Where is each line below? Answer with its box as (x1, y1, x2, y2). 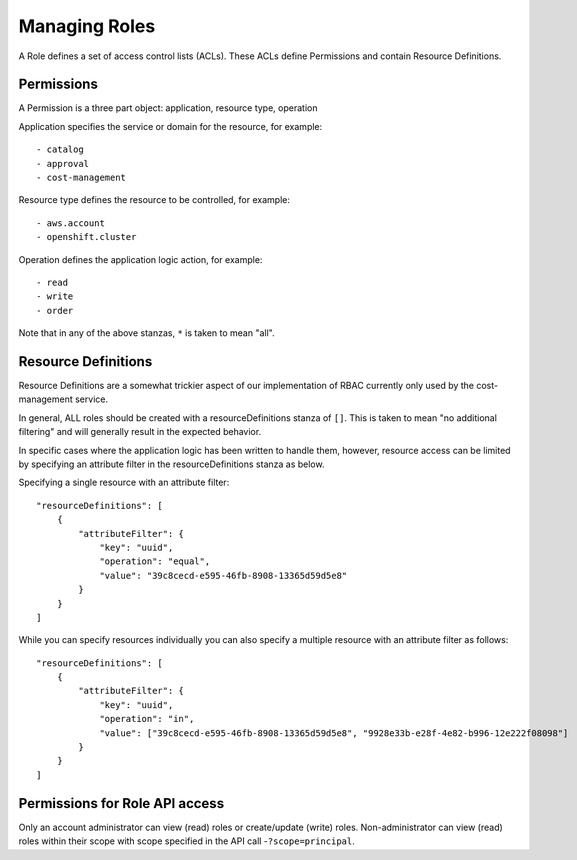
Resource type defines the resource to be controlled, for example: (18, 194, 290, 206)
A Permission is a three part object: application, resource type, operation (18, 102, 318, 114)
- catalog (36, 144, 84, 155)
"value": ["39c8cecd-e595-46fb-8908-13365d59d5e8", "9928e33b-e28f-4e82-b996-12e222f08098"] (99, 727, 569, 739)
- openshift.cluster (36, 231, 137, 243)
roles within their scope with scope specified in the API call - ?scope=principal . (18, 835, 355, 847)
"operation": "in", (99, 713, 195, 725)
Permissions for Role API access (18, 795, 225, 812)
